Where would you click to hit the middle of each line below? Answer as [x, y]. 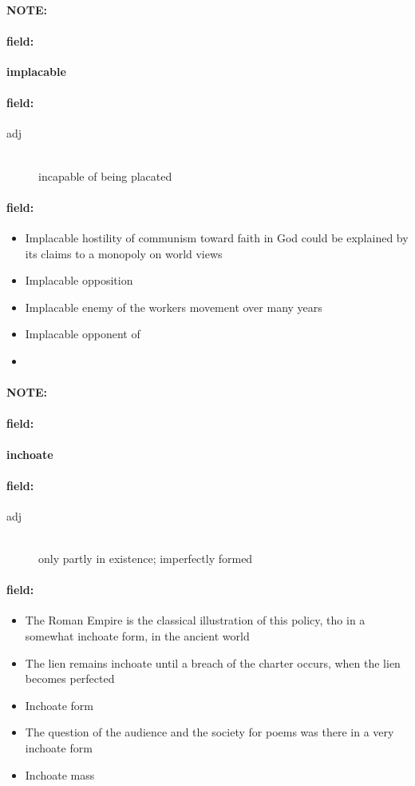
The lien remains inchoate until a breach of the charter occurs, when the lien [213, 662]
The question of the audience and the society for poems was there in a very [209, 732]
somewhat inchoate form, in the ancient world [137, 636]
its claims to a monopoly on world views [124, 253]
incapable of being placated [105, 176]
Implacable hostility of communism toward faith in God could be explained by [217, 237]
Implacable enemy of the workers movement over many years [174, 307]
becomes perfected [70, 678]
